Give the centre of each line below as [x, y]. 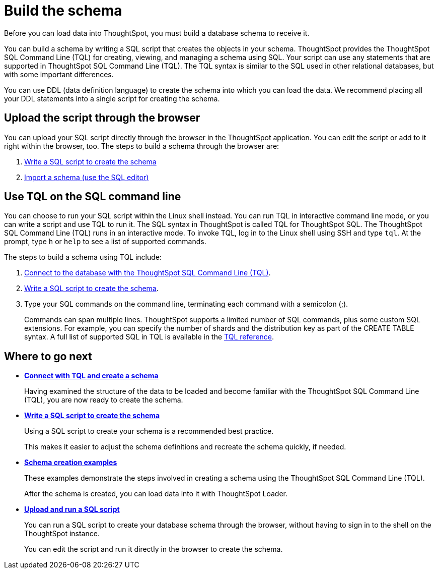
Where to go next [48, 356]
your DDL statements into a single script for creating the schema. [112, 98]
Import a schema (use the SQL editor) [87, 177]
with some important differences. [59, 74]
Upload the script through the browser [102, 118]
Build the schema [63, 11]
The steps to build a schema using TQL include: [83, 257]
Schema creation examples [71, 463]
